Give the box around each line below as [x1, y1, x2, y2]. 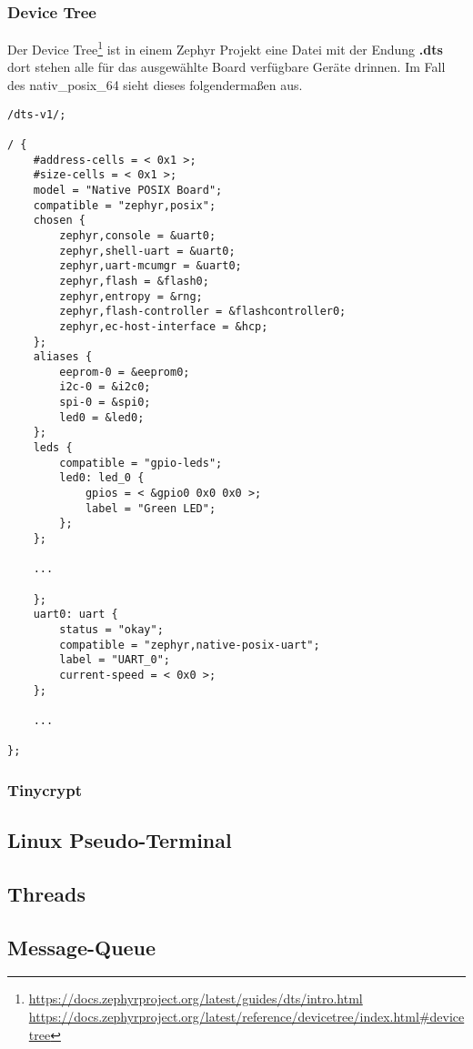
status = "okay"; [59, 622, 164, 636]
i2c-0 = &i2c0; [59, 380, 151, 394]
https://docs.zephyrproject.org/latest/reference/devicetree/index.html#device [28, 1007, 465, 1026]
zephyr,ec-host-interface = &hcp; [59, 319, 268, 333]
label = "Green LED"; [85, 501, 216, 515]
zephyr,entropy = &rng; [59, 289, 203, 303]
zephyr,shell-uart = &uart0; [59, 244, 236, 257]
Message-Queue [7, 933, 156, 961]
